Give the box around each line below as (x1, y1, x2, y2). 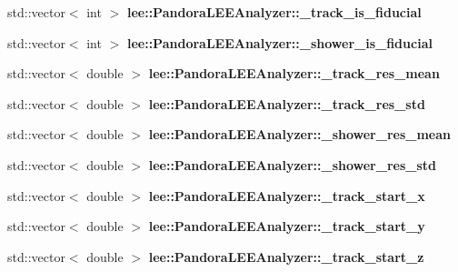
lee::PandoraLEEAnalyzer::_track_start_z (148, 247, 424, 266)
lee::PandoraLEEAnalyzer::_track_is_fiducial (126, 3, 422, 21)
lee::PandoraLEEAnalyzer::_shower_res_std (148, 155, 437, 174)
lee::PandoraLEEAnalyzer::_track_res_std (148, 94, 425, 113)
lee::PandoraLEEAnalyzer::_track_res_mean (148, 64, 440, 83)
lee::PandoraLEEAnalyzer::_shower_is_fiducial (126, 33, 433, 52)
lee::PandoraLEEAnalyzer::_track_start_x (148, 186, 425, 205)
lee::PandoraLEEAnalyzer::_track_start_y (148, 217, 425, 236)
